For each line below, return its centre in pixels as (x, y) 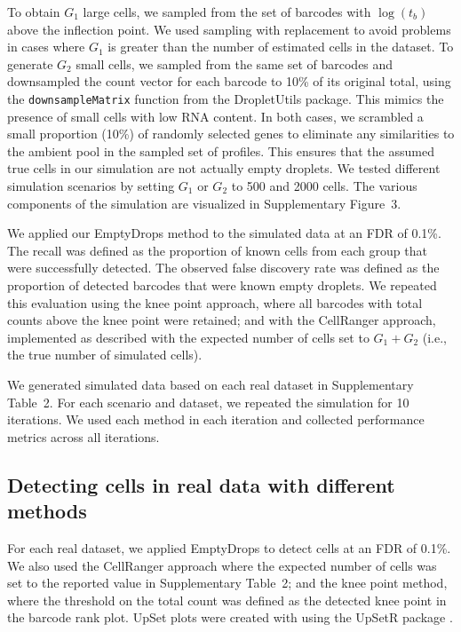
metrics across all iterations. (83, 436)
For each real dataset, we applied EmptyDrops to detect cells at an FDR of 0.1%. (229, 547)
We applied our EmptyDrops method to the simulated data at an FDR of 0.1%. (224, 233)
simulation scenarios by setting (91, 186)
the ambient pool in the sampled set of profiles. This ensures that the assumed (221, 150)
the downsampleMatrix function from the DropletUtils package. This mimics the (226, 98)
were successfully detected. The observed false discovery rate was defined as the (223, 268)
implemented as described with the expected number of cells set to (188, 337)
